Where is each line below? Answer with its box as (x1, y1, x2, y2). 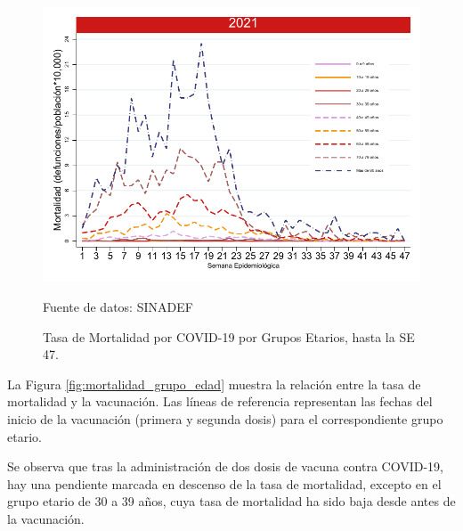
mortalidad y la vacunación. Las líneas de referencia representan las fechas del (7, 392, 433, 411)
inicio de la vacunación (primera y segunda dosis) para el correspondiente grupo (7, 409, 443, 428)
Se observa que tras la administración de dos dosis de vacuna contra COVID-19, (7, 457, 443, 476)
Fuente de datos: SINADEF (43, 297, 193, 315)
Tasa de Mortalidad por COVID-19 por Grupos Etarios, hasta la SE (43, 327, 415, 346)
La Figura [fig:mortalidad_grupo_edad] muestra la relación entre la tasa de (7, 374, 421, 393)
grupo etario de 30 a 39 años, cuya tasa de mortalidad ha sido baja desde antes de (7, 492, 456, 511)
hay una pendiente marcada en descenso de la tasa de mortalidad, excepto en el (7, 474, 442, 493)
